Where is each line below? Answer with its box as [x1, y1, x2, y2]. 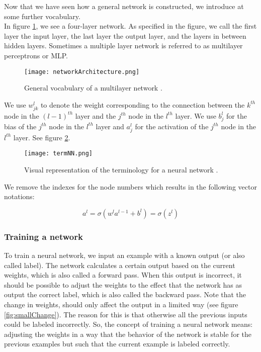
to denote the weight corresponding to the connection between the [40, 99, 245, 110]
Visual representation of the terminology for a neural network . [24, 164, 218, 175]
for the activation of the [135, 121, 209, 131]
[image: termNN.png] [24, 150, 93, 157]
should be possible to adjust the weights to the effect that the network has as [4, 279, 242, 290]
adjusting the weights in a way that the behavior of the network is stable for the [4, 328, 251, 339]
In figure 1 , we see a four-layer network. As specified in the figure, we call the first [4, 21, 257, 31]
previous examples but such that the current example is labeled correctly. [4, 338, 230, 349]
